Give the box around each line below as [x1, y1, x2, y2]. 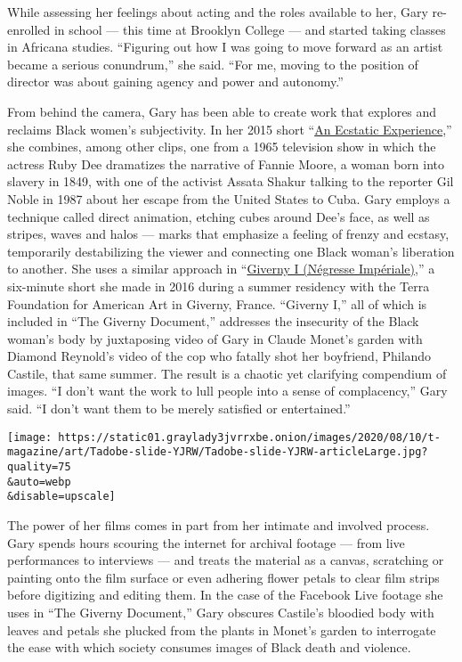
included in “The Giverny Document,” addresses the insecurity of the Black [7, 312, 419, 331]
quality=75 [7, 460, 71, 473]
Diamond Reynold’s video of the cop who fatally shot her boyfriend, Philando [7, 347, 432, 365]
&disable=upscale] [7, 490, 116, 503]
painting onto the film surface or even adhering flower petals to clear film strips [7, 568, 440, 586]
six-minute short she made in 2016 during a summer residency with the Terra [7, 276, 430, 295]
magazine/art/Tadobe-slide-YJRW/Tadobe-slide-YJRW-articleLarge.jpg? [7, 445, 428, 459]
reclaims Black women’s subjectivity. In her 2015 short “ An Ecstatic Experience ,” [7, 119, 452, 138]
